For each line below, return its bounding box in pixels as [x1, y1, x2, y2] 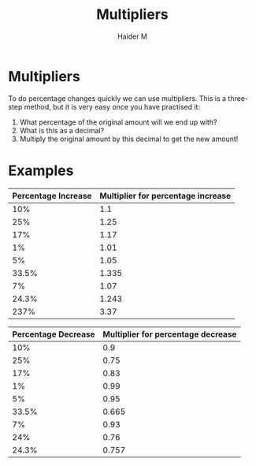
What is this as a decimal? [19, 125, 105, 135]
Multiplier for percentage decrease [102, 329, 237, 340]
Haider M [117, 32, 148, 41]
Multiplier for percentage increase [99, 190, 231, 201]
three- [228, 93, 248, 103]
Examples [8, 162, 74, 179]
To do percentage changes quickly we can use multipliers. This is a [8, 93, 227, 103]
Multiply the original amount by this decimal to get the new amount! [19, 134, 239, 144]
